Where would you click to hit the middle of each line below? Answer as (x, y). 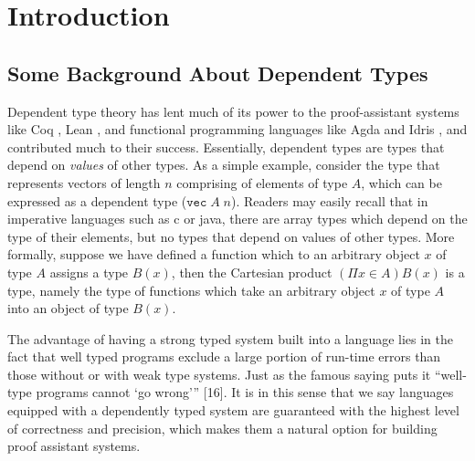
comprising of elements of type (262, 182)
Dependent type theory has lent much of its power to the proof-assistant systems (233, 111)
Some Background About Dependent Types (218, 73)
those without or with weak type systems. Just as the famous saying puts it (219, 374)
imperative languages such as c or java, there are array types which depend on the (237, 219)
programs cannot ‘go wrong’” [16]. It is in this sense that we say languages (245, 392)
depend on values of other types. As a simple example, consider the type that (224, 165)
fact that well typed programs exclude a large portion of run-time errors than (224, 356)
